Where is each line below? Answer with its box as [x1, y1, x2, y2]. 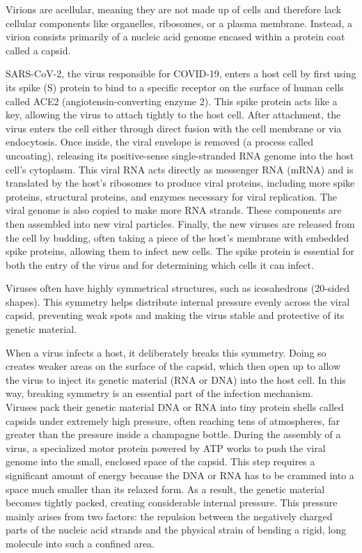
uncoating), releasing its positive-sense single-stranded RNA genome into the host [6, 148, 354, 162]
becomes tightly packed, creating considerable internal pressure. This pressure [6, 495, 338, 510]
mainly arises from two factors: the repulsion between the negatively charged [6, 508, 333, 523]
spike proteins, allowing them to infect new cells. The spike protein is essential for [6, 244, 354, 258]
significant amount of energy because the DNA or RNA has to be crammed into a [6, 468, 354, 482]
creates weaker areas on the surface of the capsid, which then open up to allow [6, 359, 341, 373]
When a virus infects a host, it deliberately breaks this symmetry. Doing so [6, 345, 326, 359]
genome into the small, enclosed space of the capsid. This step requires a [6, 454, 315, 469]
